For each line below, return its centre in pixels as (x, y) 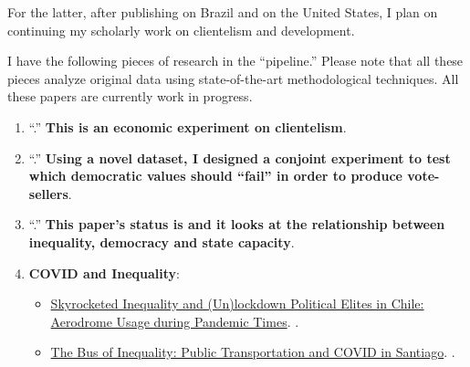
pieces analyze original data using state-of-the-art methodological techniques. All (233, 78)
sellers (48, 193)
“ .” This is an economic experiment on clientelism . (188, 126)
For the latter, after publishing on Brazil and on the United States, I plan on (223, 12)
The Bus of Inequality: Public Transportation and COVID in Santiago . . (253, 352)
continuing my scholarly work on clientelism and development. (181, 30)
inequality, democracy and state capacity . (162, 241)
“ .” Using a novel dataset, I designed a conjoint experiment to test (240, 157)
